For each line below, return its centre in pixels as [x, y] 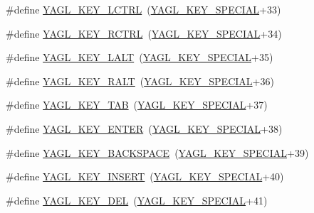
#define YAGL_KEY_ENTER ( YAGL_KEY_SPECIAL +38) [144, 128]
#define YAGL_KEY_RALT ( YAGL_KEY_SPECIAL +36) [140, 81]
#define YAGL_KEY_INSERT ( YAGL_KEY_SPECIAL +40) [145, 176]
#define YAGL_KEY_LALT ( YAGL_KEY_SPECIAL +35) [140, 57]
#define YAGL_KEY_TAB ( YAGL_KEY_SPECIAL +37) [137, 105]
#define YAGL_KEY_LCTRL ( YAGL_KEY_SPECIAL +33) [143, 9]
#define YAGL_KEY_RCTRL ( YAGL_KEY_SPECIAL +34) [144, 33]
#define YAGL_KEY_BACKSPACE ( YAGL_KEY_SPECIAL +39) [157, 152]
